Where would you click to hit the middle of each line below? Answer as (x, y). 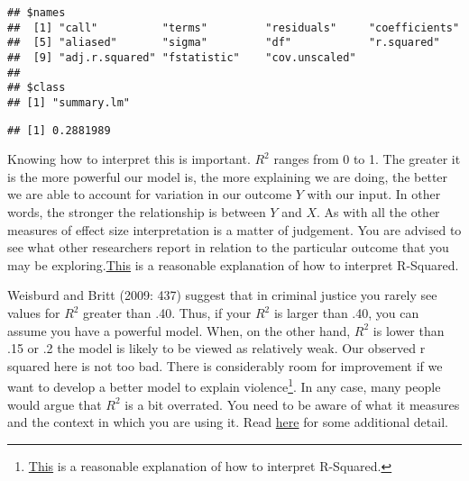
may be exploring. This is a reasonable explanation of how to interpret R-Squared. (233, 264)
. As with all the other (378, 212)
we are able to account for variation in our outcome (150, 194)
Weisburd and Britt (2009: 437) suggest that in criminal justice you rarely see (222, 295)
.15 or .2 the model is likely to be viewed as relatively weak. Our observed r (216, 348)
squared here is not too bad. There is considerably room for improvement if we (225, 365)
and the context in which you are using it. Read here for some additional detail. (228, 422)
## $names (37, 13)
